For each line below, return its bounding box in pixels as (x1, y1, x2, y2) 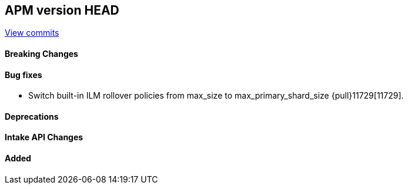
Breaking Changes (5, 49, 78, 59)
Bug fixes (5, 69, 42, 80)
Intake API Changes (5, 132, 83, 143)
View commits (5, 28, 59, 38)
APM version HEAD (5, 3, 119, 18)
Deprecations (5, 111, 59, 122)
